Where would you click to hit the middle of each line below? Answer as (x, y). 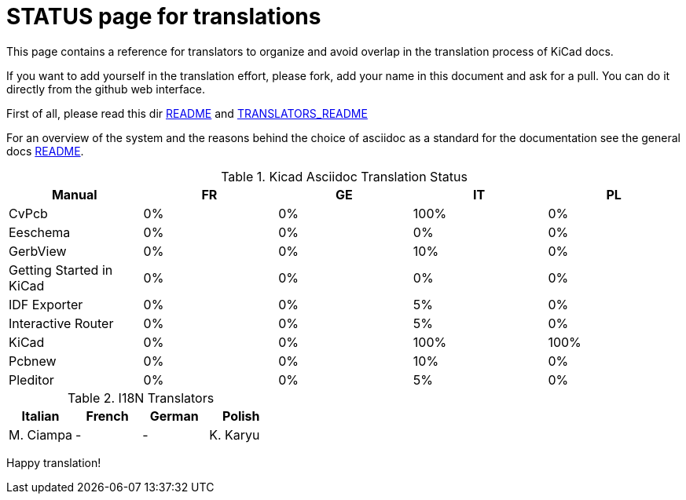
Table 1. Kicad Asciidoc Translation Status (344, 176)
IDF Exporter (46, 304)
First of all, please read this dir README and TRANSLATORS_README (187, 113)
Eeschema (40, 232)
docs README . (45, 151)
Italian (40, 416)
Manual (74, 194)
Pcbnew (33, 361)
